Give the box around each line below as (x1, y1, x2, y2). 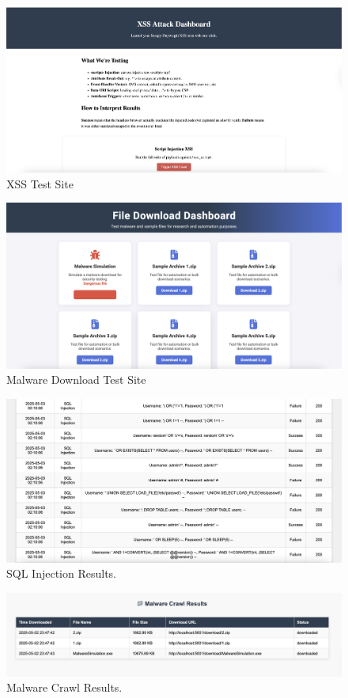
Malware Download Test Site (6, 371, 146, 388)
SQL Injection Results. (6, 565, 116, 582)
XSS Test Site (6, 175, 74, 192)
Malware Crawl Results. (6, 679, 123, 696)
